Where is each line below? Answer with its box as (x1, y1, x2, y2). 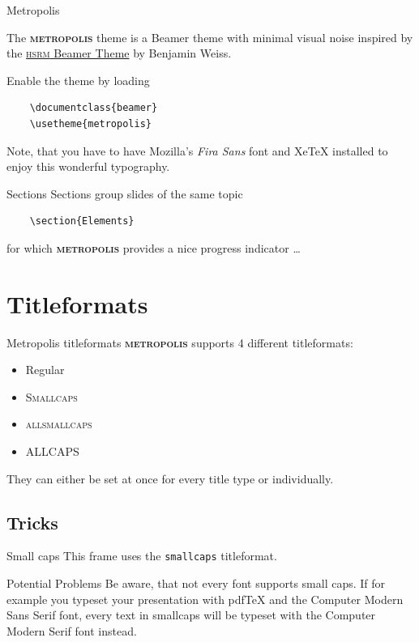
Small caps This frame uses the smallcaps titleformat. (6, 547, 277, 564)
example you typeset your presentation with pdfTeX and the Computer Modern (6, 590, 404, 607)
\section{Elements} (29, 215, 135, 227)
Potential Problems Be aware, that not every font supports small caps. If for (6, 575, 386, 592)
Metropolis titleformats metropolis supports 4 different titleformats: (6, 334, 353, 351)
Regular (25, 361, 65, 378)
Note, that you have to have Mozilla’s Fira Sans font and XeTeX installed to (6, 142, 388, 159)
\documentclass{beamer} (29, 102, 158, 114)
